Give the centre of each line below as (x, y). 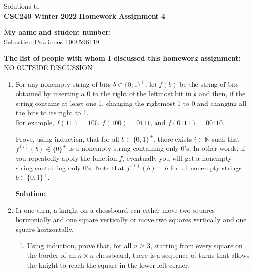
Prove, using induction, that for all (67, 138)
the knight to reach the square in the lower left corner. (108, 264)
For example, (35, 122)
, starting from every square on (196, 245)
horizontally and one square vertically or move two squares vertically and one (131, 220)
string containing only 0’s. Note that (70, 167)
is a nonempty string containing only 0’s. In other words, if (157, 148)
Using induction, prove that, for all (79, 245)
